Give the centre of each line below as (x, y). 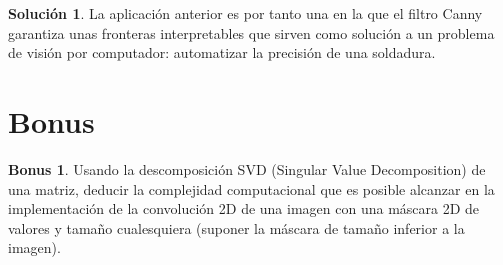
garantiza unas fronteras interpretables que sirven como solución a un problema (251, 32)
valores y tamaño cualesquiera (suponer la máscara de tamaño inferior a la (236, 227)
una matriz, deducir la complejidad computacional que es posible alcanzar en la (251, 188)
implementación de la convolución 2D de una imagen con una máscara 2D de (244, 208)
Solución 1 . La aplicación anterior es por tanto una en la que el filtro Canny (245, 13)
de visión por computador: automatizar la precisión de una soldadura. (222, 52)
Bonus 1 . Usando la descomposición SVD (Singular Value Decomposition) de (247, 168)
